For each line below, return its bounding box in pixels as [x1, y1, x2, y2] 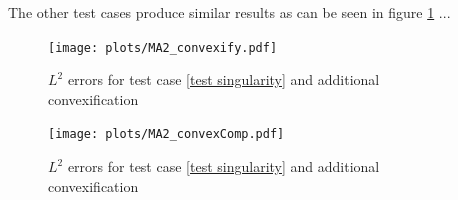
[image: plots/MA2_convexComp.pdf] [48, 127, 285, 142]
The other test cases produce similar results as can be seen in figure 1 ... [8, 2, 451, 22]
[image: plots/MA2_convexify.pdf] [48, 40, 278, 55]
